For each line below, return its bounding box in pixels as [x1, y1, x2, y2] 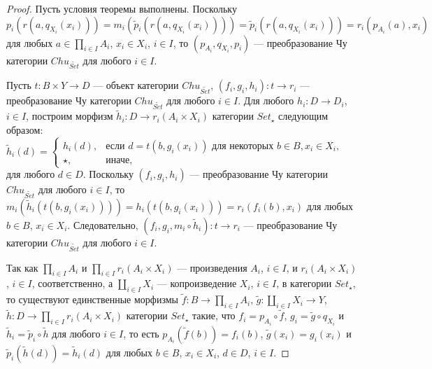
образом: [6, 122, 43, 137]
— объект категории [93, 78, 179, 92]
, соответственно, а [31, 276, 113, 291]
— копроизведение [157, 276, 237, 291]
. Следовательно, [67, 217, 138, 232]
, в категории [276, 276, 332, 291]
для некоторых [212, 141, 274, 151]
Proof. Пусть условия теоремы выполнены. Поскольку [6, 1, 237, 15]
